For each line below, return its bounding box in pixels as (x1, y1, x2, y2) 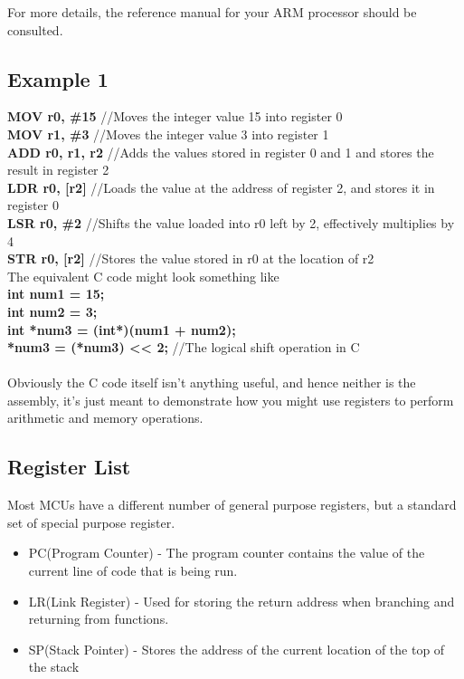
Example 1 (7, 64, 109, 92)
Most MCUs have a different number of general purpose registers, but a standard (7, 495, 457, 514)
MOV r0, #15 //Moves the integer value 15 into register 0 (7, 107, 343, 126)
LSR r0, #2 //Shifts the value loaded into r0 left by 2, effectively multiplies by (7, 213, 455, 232)
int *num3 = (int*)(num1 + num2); (7, 320, 236, 339)
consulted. (7, 20, 63, 39)
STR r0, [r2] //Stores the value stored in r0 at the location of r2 (7, 249, 374, 268)
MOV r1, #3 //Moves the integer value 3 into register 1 (7, 124, 329, 143)
